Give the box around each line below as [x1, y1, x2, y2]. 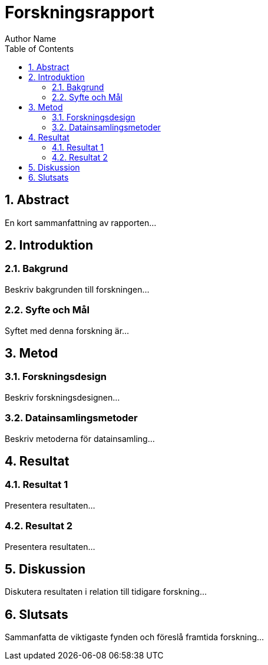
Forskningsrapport [5, 2, 154, 22]
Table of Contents [5, 43, 74, 54]
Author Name [5, 33, 57, 44]
